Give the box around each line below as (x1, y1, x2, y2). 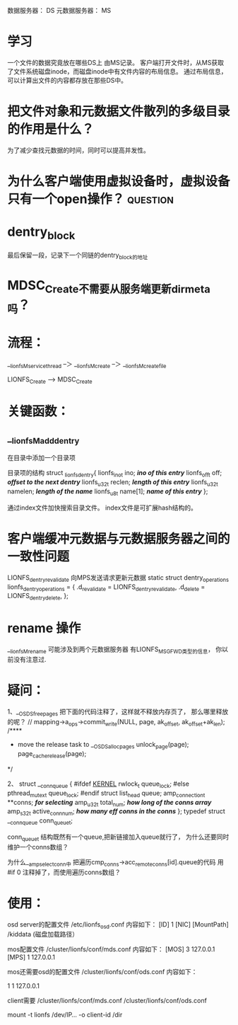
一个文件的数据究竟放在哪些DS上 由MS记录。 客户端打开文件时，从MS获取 (7, 58, 225, 67)
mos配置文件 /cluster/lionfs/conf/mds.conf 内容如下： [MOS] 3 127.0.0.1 (7, 945, 215, 954)
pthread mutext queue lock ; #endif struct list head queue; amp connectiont (7, 789, 206, 798)
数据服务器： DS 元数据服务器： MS (7, 6, 112, 14)
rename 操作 (7, 620, 81, 636)
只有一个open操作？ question (7, 191, 174, 207)
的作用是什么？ (7, 121, 95, 137)
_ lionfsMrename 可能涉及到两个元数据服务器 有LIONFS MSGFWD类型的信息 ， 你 (7, 645, 222, 655)
